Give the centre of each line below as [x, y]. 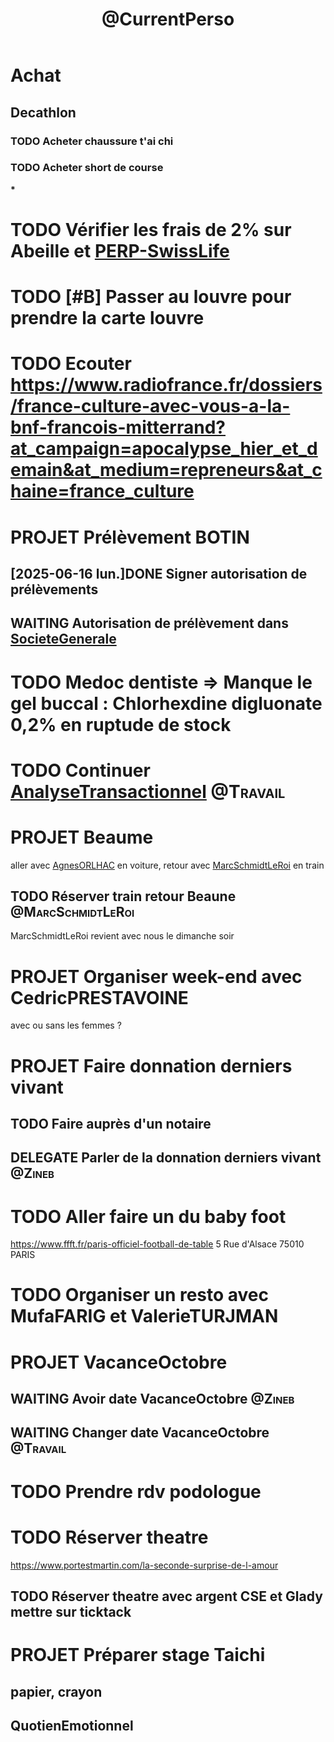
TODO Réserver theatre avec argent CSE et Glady [166, 1596]
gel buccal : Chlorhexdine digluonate [166, 703]
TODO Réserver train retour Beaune [123, 896]
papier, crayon [56, 1691]
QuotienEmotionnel [72, 1725]
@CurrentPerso [168, 19]
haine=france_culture [102, 491]
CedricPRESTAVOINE [99, 997]
